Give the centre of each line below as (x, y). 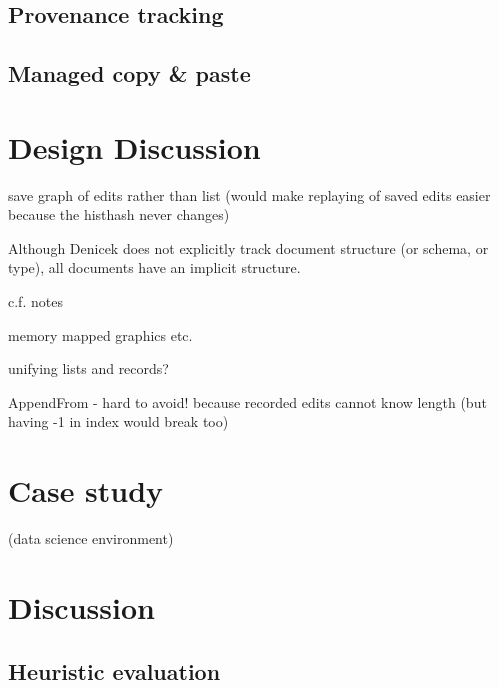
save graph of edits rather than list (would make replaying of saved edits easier (249, 194)
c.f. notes (35, 301)
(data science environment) (91, 538)
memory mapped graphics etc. (100, 334)
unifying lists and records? (88, 368)
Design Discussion (134, 146)
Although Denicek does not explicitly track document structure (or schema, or (248, 247)
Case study (86, 490)
